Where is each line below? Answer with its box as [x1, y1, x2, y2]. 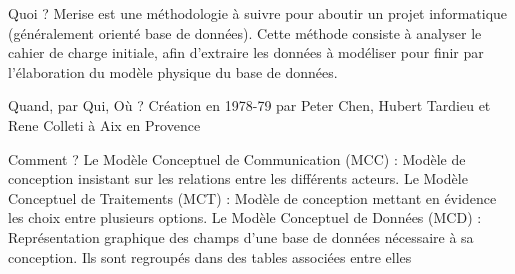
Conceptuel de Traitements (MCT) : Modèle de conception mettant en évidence [8, 187, 497, 208]
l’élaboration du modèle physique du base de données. [8, 61, 338, 82]
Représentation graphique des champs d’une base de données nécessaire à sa [8, 226, 474, 247]
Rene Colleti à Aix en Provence [8, 114, 201, 135]
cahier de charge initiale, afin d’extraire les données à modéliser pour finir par [8, 42, 484, 63]
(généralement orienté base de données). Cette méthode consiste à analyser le [8, 22, 482, 43]
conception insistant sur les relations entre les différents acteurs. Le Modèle [8, 168, 468, 189]
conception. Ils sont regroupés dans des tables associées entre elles [8, 246, 412, 267]
